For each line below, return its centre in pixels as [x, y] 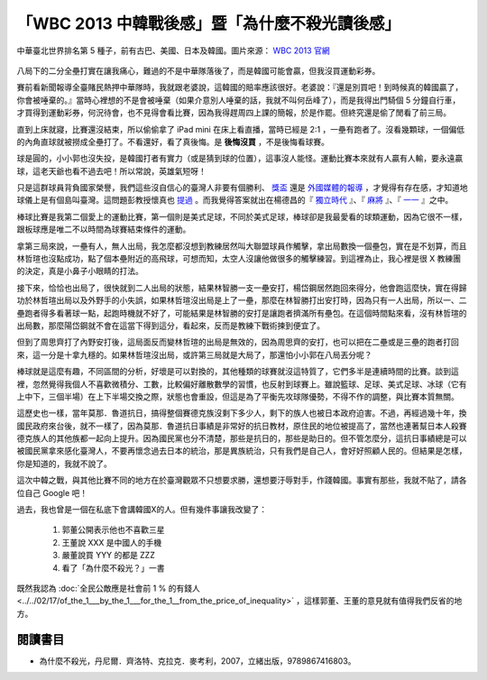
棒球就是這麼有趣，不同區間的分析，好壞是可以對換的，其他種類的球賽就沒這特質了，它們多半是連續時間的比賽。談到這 [238, 372]
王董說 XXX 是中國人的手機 [112, 542]
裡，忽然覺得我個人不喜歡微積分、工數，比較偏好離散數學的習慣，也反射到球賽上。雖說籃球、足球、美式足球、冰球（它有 [242, 384]
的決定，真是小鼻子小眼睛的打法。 [80, 271]
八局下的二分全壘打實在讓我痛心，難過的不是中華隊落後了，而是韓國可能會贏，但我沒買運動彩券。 [198, 70]
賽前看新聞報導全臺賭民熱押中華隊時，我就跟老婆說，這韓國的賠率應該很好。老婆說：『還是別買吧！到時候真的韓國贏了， [240, 87]
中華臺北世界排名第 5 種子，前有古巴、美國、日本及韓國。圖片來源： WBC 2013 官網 [173, 51]
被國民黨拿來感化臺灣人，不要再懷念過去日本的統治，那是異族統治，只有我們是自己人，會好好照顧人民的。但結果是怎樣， [242, 451]
